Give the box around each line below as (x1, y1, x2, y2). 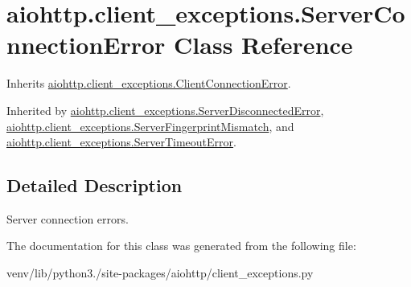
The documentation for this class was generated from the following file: (6, 237, 356, 254)
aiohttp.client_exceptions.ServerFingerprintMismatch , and (6, 117, 294, 134)
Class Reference (174, 28, 353, 61)
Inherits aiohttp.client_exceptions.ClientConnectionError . (6, 75, 291, 92)
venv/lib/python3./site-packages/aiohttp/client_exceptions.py (6, 264, 314, 281)
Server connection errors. (6, 210, 129, 227)
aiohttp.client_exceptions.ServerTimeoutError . (6, 133, 236, 150)
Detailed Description (6, 173, 183, 198)
